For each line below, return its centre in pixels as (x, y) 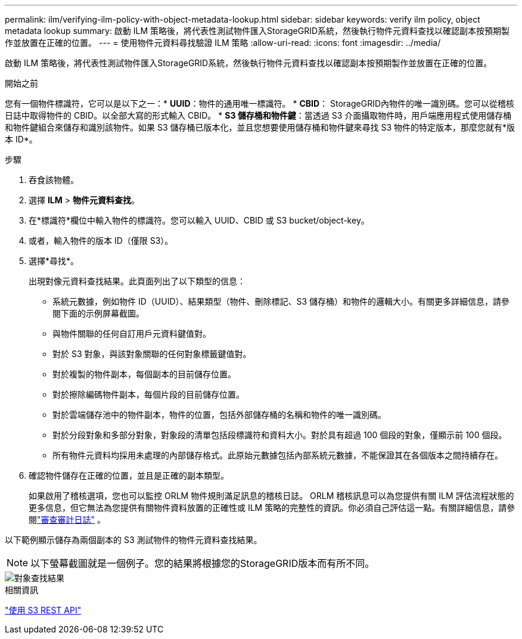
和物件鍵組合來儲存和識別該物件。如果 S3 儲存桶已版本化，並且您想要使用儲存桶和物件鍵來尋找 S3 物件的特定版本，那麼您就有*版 (260, 127)
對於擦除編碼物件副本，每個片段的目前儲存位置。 (148, 394)
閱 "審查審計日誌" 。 (67, 519)
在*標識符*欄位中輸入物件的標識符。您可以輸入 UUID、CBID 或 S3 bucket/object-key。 (199, 220)
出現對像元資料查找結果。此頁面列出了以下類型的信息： (137, 281)
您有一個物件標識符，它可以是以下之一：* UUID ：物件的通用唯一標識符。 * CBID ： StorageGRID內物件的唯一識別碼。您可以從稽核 (260, 103)
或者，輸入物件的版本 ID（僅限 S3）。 (101, 241)
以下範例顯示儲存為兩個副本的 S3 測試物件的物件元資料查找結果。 (133, 540)
